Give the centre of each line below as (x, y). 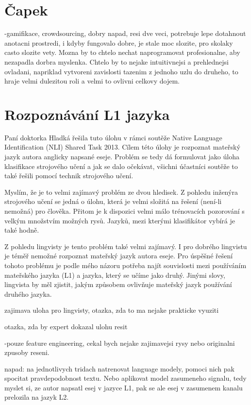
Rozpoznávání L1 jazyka (87, 114)
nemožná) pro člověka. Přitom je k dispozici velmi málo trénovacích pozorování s (125, 211)
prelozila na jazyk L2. (37, 397)
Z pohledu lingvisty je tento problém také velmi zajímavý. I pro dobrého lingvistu (126, 246)
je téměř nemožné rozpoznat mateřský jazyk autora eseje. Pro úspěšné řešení (119, 256)
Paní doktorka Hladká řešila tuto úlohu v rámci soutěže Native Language (113, 137)
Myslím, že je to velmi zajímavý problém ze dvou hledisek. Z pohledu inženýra (121, 192)
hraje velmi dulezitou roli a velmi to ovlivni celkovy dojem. (92, 81)
